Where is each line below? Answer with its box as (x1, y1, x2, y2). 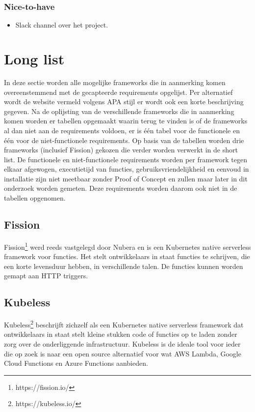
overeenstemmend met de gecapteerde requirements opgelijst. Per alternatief (4, 87, 233, 97)
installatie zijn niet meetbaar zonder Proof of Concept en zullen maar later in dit (4, 173, 248, 183)
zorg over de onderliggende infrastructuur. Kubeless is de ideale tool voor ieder (4, 338, 241, 349)
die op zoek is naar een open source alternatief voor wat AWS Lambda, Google (4, 348, 241, 358)
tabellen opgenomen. (4, 193, 66, 203)
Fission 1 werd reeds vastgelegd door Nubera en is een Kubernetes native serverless (4, 240, 251, 252)
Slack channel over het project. (15, 20, 108, 30)
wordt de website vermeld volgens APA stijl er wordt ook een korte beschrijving (4, 96, 244, 107)
